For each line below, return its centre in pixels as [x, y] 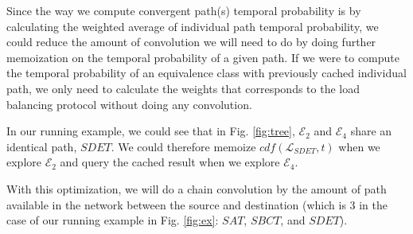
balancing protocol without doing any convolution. [129, 104]
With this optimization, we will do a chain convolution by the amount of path [197, 188]
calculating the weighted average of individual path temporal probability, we [193, 26]
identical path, [42, 146]
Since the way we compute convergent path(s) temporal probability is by [184, 10]
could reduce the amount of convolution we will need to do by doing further [191, 42]
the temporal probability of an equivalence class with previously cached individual [206, 73]
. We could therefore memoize [183, 146]
